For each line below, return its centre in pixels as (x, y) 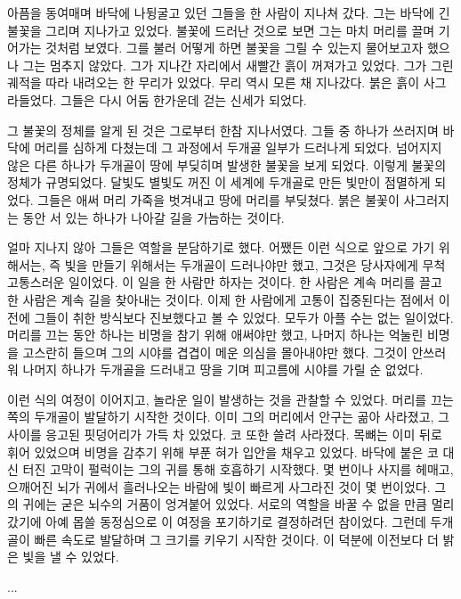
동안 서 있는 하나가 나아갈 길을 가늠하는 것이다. (154, 217)
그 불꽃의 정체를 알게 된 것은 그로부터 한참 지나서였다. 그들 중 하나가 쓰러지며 (223, 130)
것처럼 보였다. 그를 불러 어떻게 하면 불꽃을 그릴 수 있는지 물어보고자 (235, 48)
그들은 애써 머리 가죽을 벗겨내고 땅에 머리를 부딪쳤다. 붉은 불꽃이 (218, 199)
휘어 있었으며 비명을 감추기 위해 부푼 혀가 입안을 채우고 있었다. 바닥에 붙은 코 (223, 451)
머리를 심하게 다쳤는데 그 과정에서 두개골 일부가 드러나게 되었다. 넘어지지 (238, 148)
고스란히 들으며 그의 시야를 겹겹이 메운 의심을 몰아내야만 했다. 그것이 (215, 352)
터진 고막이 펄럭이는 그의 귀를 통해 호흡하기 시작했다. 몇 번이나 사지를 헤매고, (238, 469)
